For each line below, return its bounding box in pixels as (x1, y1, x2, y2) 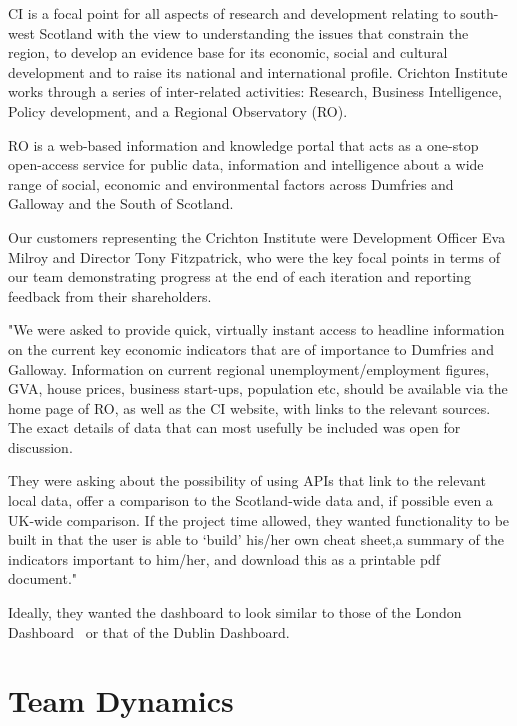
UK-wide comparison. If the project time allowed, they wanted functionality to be (8, 509, 510, 530)
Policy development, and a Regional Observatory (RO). (8, 100, 348, 121)
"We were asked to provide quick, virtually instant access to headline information (8, 319, 505, 340)
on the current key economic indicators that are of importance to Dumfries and (8, 338, 494, 359)
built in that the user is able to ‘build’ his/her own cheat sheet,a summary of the (8, 529, 504, 550)
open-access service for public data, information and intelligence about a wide (8, 154, 484, 175)
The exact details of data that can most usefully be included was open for (8, 417, 461, 438)
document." (8, 568, 78, 589)
